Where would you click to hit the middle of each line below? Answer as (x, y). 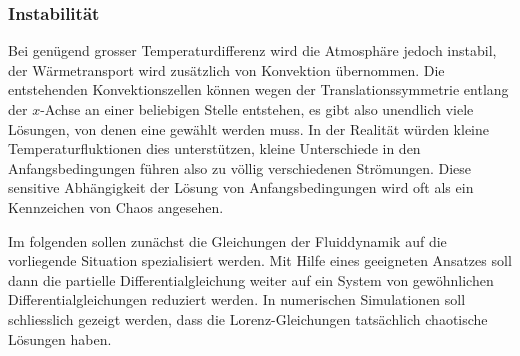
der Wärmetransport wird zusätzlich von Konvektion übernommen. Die (226, 69)
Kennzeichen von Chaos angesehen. (116, 206)
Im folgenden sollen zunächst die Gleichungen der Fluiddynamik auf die (227, 240)
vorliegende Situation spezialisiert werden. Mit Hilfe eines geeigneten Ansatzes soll (260, 260)
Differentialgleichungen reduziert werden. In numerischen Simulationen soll (237, 299)
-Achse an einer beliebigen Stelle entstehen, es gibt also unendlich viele (257, 109)
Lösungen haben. (60, 338)
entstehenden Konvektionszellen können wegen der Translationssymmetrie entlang (258, 89)
